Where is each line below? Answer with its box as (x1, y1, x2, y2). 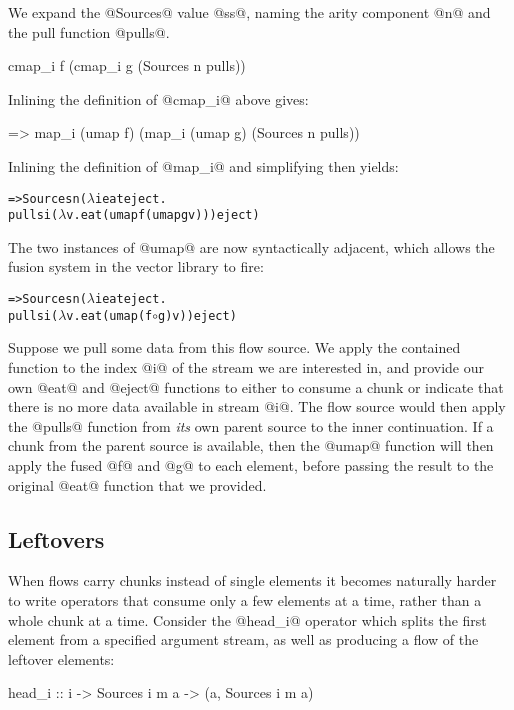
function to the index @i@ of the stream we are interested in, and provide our (8, 356, 484, 377)
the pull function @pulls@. (8, 21, 170, 42)
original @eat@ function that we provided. (8, 474, 267, 495)
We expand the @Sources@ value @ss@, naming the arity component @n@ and (8, 2, 491, 22)
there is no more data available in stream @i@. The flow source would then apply (8, 396, 506, 417)
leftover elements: (8, 648, 115, 669)
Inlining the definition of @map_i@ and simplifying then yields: (8, 155, 399, 176)
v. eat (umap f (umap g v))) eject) (66, 208, 260, 223)
